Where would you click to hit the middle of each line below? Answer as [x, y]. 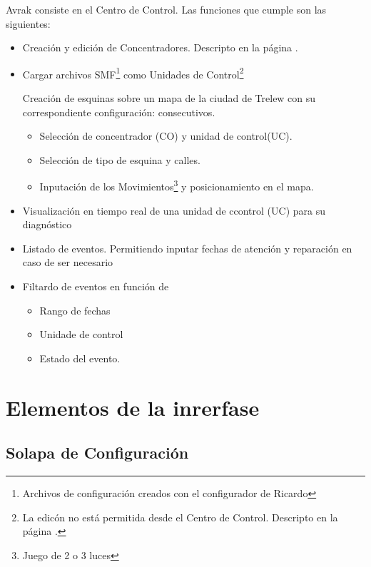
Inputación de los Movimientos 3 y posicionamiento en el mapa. [177, 185]
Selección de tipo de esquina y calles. [120, 159]
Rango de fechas [75, 310]
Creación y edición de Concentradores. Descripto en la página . [160, 47]
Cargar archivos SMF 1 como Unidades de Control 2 [133, 73]
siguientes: [28, 23]
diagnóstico [47, 224]
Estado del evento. [80, 358]
